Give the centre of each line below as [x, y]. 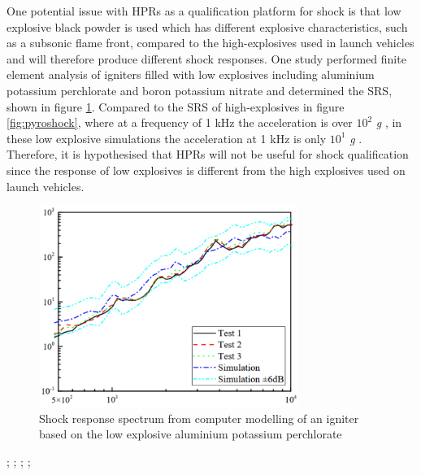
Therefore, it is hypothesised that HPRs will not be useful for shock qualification [208, 154]
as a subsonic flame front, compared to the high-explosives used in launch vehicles [210, 43]
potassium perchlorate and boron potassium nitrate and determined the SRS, [200, 90]
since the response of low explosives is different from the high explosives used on [206, 170]
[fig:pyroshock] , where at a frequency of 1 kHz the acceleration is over [180, 122]
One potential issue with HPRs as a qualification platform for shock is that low [204, 11]
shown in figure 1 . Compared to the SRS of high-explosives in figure [176, 106]
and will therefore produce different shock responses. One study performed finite [206, 58]
